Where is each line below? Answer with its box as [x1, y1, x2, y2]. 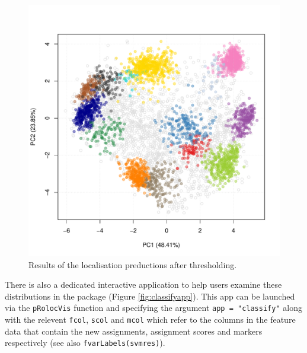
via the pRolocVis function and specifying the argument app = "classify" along [5, 301, 302, 314]
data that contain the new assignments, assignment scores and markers [5, 325, 263, 337]
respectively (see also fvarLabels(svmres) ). [5, 336, 165, 349]
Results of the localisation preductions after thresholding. [28, 258, 237, 271]
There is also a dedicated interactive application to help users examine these [5, 278, 282, 291]
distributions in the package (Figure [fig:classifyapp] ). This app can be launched [5, 290, 295, 302]
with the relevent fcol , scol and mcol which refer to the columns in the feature [5, 313, 296, 326]
